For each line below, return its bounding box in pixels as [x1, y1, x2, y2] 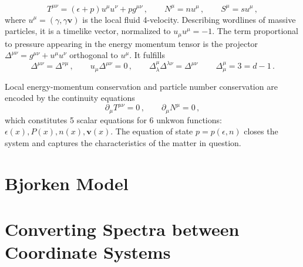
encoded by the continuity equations [5, 92, 135, 104]
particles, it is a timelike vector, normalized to [5, 25, 171, 37]
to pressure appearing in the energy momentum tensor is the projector [5, 37, 258, 49]
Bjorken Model [5, 171, 129, 195]
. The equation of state [110, 125, 193, 137]
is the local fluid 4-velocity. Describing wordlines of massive [82, 13, 296, 25]
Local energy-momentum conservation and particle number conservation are [5, 80, 278, 92]
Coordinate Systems [5, 240, 171, 264]
